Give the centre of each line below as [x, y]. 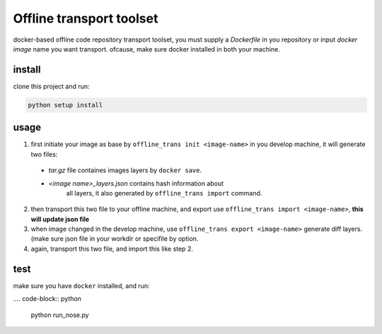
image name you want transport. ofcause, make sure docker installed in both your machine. [147, 49]
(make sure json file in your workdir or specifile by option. [115, 239]
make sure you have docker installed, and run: [81, 285]
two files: [44, 154]
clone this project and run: [51, 86]
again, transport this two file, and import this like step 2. [112, 249]
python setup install [65, 105]
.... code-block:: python [47, 299]
